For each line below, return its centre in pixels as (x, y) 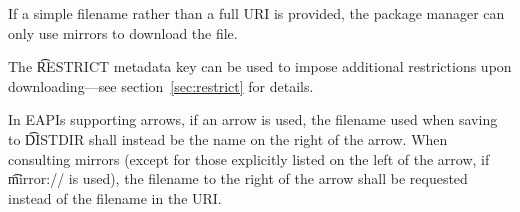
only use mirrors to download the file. (123, 32)
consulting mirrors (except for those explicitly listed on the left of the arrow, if (249, 158)
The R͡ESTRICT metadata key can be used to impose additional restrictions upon (260, 66)
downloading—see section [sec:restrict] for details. (161, 85)
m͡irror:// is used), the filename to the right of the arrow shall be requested (238, 178)
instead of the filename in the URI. (115, 197)
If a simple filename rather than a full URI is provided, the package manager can (256, 13)
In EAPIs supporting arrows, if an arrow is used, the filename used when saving (253, 119)
